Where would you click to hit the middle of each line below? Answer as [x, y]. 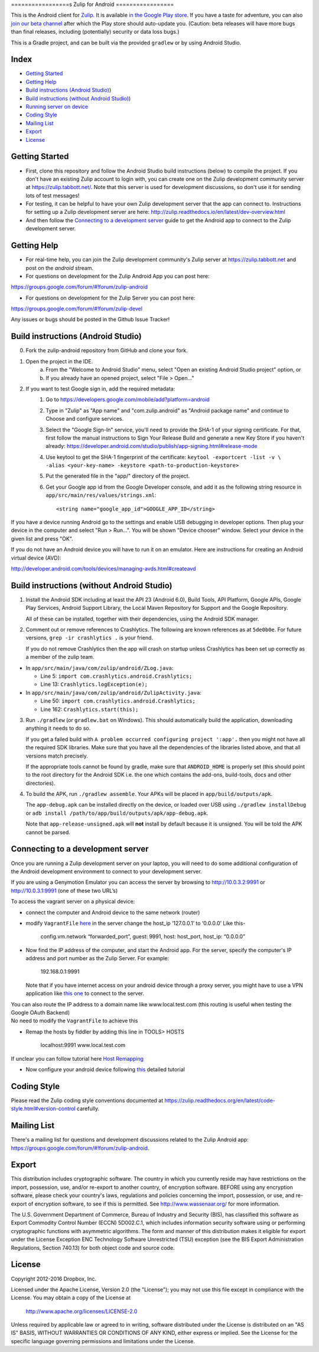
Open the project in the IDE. [59, 361]
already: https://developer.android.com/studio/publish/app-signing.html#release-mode [152, 446]
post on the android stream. [60, 268]
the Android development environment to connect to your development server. [106, 871]
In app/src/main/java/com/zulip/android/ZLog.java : [100, 668]
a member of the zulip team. [60, 657]
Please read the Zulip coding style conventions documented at [87, 1100]
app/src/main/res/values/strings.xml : [101, 495]
